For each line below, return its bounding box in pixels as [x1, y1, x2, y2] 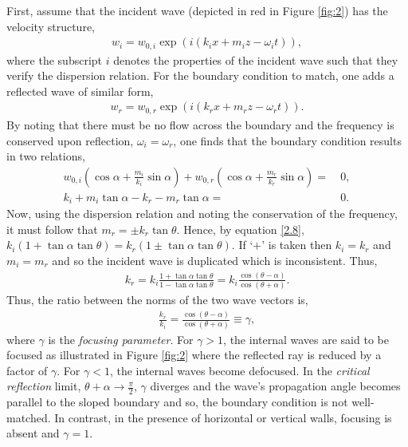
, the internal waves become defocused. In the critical [109, 362, 370, 378]
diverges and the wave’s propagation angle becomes [150, 378, 401, 394]
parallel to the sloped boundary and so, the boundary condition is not [6, 394, 348, 410]
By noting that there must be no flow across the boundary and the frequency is [6, 116, 394, 133]
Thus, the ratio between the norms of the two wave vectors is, [6, 291, 308, 308]
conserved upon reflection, [6, 132, 134, 148]
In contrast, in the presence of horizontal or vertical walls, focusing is [54, 409, 392, 425]
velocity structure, [6, 18, 95, 34]
